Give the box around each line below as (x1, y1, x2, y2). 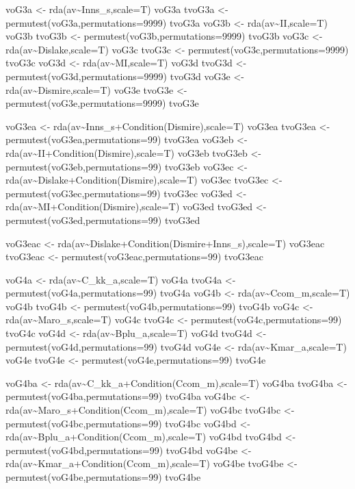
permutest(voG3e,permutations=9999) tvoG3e (5, 96, 199, 110)
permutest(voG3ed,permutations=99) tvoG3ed (5, 212, 200, 227)
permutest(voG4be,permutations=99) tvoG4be (5, 470, 201, 484)
